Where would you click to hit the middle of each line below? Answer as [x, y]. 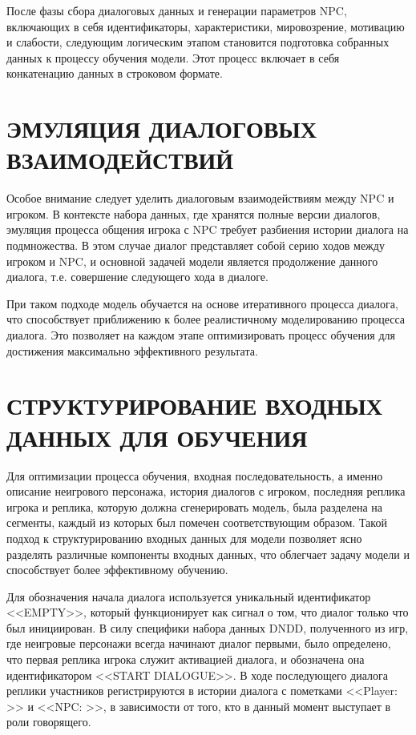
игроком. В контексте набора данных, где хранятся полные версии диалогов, [194, 213]
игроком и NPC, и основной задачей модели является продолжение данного [192, 261]
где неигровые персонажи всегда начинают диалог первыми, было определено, [199, 643]
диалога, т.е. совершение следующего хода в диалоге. [137, 277]
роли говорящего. [49, 722]
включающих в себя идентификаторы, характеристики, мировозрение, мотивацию [206, 26]
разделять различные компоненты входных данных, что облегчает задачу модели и [208, 554]
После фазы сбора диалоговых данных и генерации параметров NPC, [177, 10]
